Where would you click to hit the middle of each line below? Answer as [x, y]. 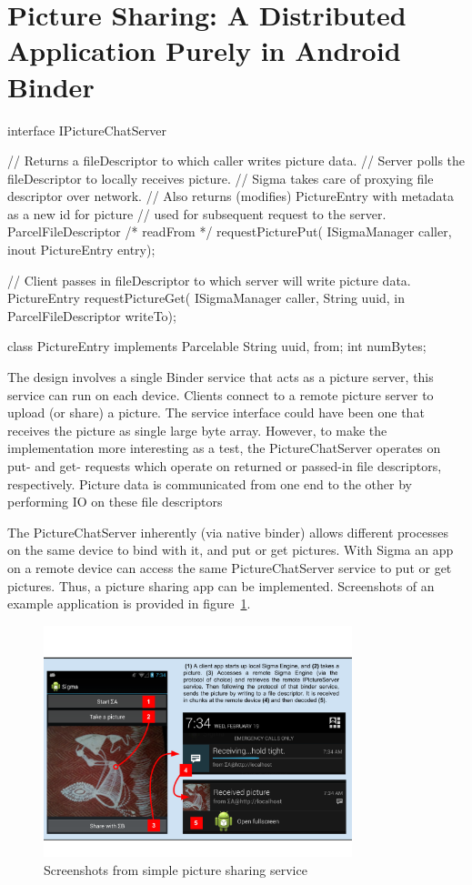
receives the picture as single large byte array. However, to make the [197, 430]
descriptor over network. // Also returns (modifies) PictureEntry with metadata [231, 196]
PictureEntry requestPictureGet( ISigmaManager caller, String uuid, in [206, 298]
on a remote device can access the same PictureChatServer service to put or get [230, 567]
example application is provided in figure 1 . [129, 603]
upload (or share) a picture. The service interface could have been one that [216, 412]
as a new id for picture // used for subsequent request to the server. [197, 213]
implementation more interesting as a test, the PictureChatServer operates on [224, 448]
